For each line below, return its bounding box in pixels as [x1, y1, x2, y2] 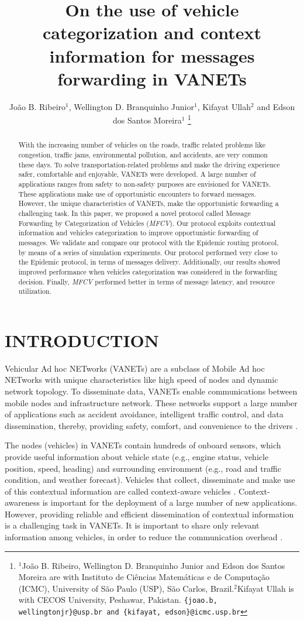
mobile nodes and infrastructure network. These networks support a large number [5, 396, 298, 409]
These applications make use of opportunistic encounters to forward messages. [18, 188, 256, 198]
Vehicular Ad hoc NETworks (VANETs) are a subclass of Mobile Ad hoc [5, 362, 265, 374]
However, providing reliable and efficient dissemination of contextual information [5, 507, 294, 520]
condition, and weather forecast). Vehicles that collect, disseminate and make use [5, 474, 295, 486]
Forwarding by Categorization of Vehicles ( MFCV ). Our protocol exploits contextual [18, 218, 276, 228]
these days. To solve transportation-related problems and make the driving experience [18, 159, 280, 169]
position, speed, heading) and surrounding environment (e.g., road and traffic [5, 462, 282, 474]
